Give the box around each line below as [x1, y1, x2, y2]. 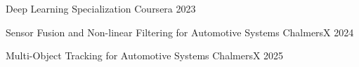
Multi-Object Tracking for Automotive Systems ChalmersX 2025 [6, 48, 284, 63]
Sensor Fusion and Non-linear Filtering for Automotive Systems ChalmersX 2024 [6, 24, 354, 39]
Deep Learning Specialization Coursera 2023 [6, 1, 196, 15]
